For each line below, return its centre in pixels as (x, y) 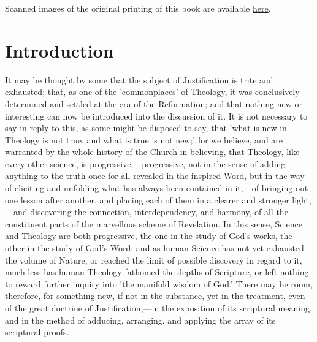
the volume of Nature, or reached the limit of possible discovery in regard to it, (154, 260)
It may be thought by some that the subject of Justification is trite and (139, 79)
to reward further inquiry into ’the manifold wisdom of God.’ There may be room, (159, 283)
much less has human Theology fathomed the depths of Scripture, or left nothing (157, 272)
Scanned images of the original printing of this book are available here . (138, 8)
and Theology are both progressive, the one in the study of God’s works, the (149, 236)
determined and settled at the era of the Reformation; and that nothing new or (154, 103)
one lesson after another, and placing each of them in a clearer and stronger (147, 199)
